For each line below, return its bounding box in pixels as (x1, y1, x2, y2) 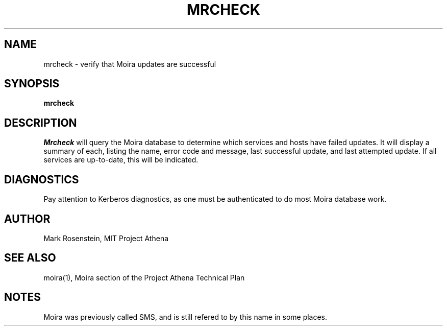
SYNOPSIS (4, 77, 60, 90)
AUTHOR (4, 212, 51, 225)
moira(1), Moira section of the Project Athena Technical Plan (43, 273, 245, 282)
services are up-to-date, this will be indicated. (43, 155, 198, 164)
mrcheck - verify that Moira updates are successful (43, 59, 216, 68)
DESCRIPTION (4, 116, 77, 129)
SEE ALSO (4, 251, 56, 265)
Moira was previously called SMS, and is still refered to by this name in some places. (43, 312, 328, 321)
